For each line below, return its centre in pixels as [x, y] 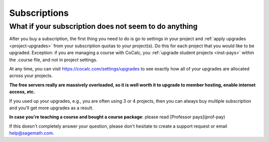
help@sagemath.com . [32, 133]
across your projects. [31, 76]
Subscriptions [39, 13]
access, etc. [22, 92]
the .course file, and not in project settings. [53, 60]
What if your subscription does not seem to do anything [103, 26]
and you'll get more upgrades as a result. [51, 108]
